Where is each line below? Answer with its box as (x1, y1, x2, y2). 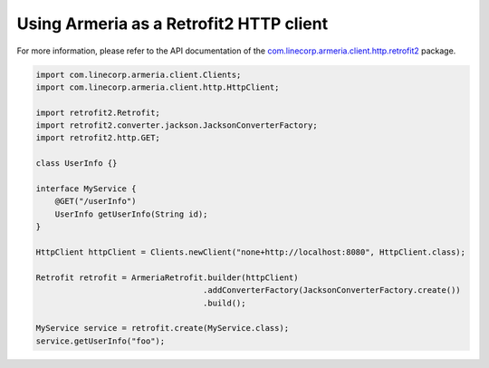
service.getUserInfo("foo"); (35, 335, 166, 346)
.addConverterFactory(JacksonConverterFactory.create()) (202, 286, 461, 295)
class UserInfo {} (35, 159, 118, 169)
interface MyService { (35, 184, 137, 194)
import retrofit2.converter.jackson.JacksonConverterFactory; (35, 121, 318, 131)
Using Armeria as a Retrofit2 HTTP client (16, 14, 329, 34)
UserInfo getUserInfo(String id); (54, 208, 208, 219)
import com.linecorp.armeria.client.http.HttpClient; (35, 82, 280, 92)
